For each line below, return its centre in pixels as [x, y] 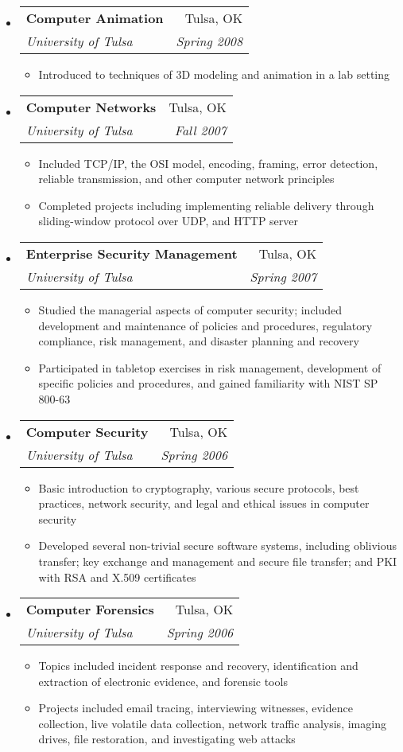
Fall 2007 [200, 130]
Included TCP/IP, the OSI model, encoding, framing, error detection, [208, 163]
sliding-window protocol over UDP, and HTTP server [169, 221]
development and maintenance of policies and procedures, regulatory [205, 325]
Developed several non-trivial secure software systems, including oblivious [218, 545]
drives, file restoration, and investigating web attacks [167, 739]
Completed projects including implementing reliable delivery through [206, 205]
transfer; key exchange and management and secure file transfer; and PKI [218, 561]
